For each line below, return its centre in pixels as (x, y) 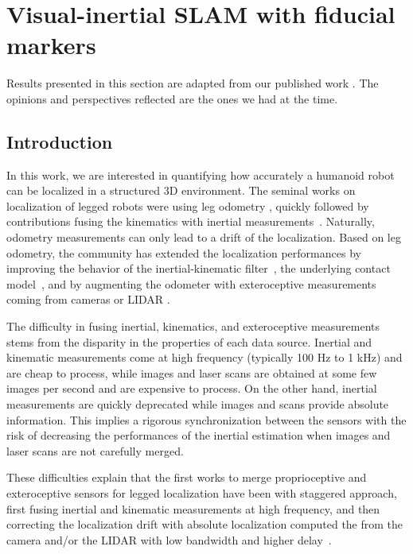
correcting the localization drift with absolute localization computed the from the (205, 524)
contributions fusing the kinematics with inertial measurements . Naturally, (191, 221)
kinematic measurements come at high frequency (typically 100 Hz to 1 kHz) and (205, 357)
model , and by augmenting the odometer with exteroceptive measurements (191, 283)
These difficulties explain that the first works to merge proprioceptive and (187, 477)
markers (51, 45)
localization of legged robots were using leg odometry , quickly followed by (188, 205)
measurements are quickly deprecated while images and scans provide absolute (198, 404)
